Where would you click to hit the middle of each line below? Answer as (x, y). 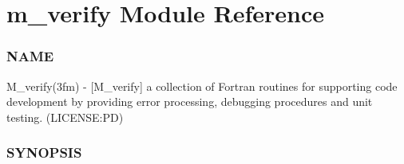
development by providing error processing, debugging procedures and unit (190, 102)
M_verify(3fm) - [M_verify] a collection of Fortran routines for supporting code (202, 86)
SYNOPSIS (44, 152)
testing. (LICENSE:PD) (65, 117)
